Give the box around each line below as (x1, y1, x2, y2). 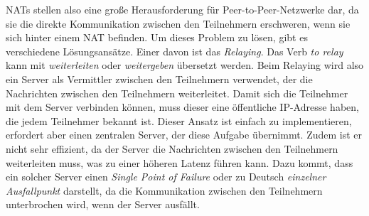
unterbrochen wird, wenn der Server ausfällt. (6, 197, 200, 212)
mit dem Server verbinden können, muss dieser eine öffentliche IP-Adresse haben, (6, 99, 359, 114)
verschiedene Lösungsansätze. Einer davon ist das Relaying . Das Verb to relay (6, 43, 343, 58)
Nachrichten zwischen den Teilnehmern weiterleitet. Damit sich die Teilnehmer (6, 85, 348, 100)
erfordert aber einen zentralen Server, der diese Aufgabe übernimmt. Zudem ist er (6, 127, 363, 142)
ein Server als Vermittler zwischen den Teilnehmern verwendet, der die (6, 71, 313, 86)
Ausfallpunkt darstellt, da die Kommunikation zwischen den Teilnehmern (6, 183, 323, 198)
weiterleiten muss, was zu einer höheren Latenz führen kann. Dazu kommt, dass (6, 155, 353, 170)
